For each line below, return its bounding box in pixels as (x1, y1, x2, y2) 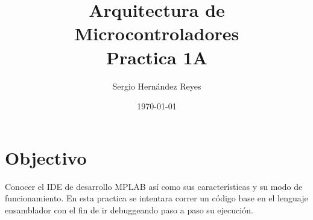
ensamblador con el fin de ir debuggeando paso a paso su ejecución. (5, 203, 253, 216)
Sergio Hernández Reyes (112, 79, 201, 92)
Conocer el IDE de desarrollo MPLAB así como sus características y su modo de (5, 180, 303, 192)
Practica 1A (106, 44, 207, 69)
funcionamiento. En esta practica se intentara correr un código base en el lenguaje (5, 192, 308, 204)
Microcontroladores (74, 21, 239, 46)
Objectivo (5, 145, 87, 170)
